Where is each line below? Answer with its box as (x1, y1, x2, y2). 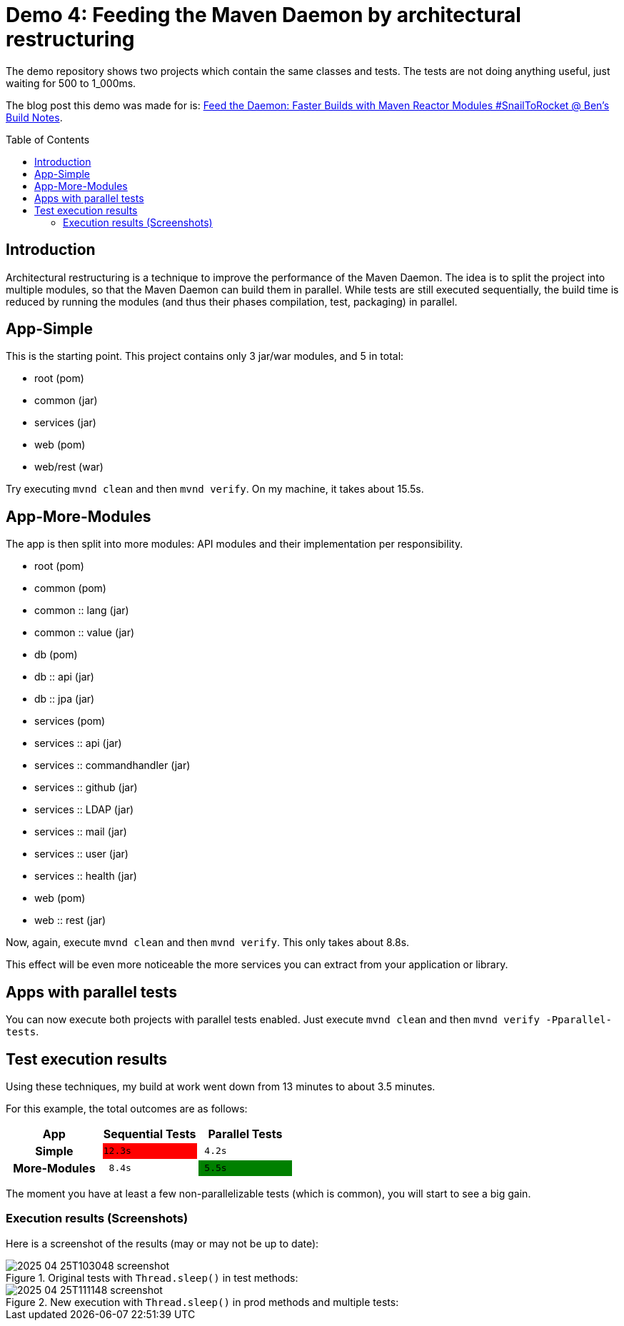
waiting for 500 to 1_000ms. (6, 76, 136, 89)
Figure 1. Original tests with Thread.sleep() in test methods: (6, 1271, 298, 1284)
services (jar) (34, 416, 96, 429)
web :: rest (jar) (34, 914, 106, 927)
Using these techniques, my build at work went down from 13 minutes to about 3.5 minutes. (6, 1080, 436, 1093)
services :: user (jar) (34, 848, 129, 860)
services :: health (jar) (34, 870, 137, 883)
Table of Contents (6, 133, 90, 146)
